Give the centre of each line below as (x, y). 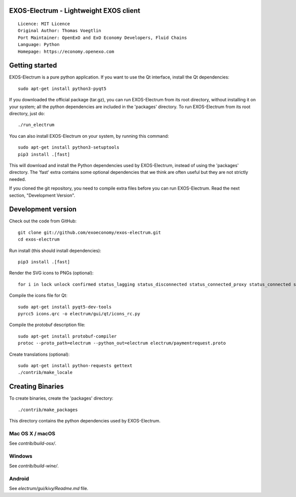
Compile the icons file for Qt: (38, 295)
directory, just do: (27, 114)
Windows (21, 456)
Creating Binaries (37, 387)
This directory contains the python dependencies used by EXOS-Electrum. (85, 421)
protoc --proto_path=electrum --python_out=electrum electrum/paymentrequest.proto (122, 343)
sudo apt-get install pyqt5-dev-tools (65, 307)
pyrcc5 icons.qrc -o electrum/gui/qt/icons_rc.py (79, 313)
